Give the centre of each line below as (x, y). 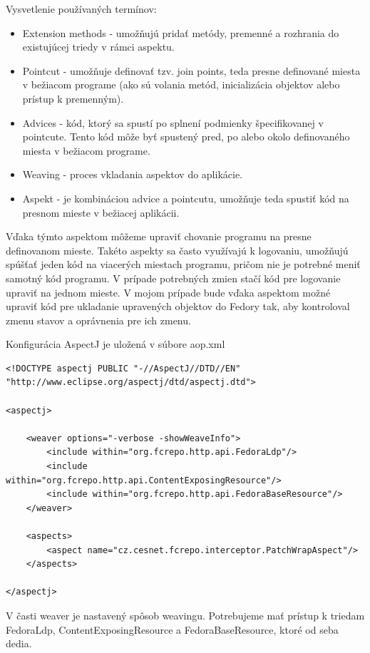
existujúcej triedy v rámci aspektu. (98, 47)
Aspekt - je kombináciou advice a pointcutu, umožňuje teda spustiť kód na (186, 198)
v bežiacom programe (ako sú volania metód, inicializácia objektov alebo (181, 84)
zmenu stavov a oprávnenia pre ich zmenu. (98, 320)
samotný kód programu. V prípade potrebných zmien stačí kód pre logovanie (173, 278)
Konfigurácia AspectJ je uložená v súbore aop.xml (115, 344)
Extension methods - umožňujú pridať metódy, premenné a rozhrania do (181, 32)
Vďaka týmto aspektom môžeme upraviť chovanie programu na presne (159, 236)
